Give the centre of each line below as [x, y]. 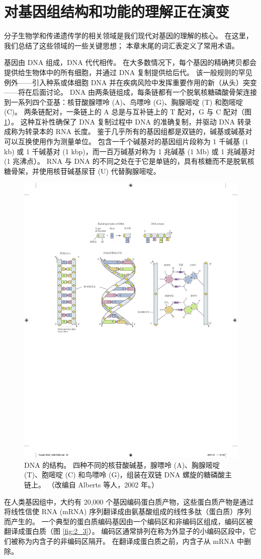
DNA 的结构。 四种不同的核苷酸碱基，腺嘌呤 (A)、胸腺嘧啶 [122, 464]
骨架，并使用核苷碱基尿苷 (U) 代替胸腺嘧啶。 [85, 171]
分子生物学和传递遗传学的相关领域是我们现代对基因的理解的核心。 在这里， [128, 36]
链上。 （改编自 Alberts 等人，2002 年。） [91, 484]
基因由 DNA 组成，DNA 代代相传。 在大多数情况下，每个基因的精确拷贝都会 [130, 62]
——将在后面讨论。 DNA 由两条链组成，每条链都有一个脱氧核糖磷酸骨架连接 [131, 92]
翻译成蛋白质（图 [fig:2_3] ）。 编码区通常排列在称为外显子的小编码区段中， [127, 531]
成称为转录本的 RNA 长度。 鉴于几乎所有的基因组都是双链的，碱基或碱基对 [128, 131]
